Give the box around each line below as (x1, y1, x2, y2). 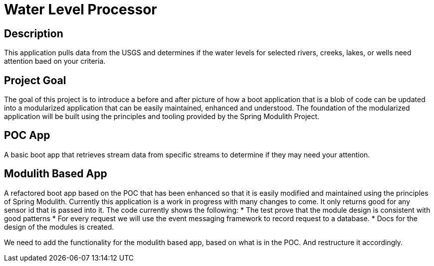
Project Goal (4, 74, 66, 87)
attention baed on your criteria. (4, 57, 106, 66)
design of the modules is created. (4, 222, 114, 231)
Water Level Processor (4, 1, 157, 18)
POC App (4, 129, 50, 142)
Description (4, 27, 63, 40)
